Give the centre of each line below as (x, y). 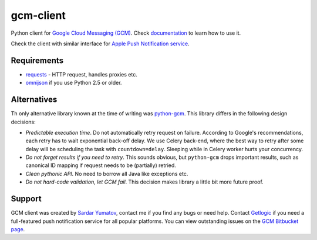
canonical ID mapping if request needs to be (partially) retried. (101, 165)
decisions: (23, 122)
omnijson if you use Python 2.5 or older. (74, 83)
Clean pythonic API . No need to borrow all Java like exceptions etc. (107, 174)
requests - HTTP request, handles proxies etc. (81, 74)
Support (26, 199)
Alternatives (34, 100)
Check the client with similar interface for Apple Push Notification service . (100, 44)
